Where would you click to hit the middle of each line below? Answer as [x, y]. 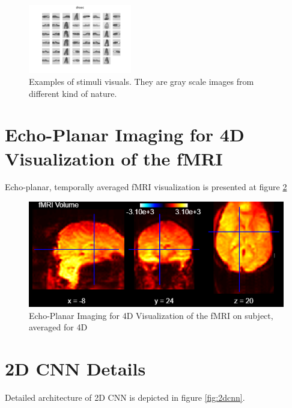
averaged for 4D [58, 327]
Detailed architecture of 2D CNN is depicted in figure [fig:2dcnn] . [125, 397]
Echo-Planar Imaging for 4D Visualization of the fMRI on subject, [151, 315]
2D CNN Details [75, 368]
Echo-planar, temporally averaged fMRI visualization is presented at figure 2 [146, 187]
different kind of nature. [73, 93]
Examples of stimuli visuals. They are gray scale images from [141, 81]
